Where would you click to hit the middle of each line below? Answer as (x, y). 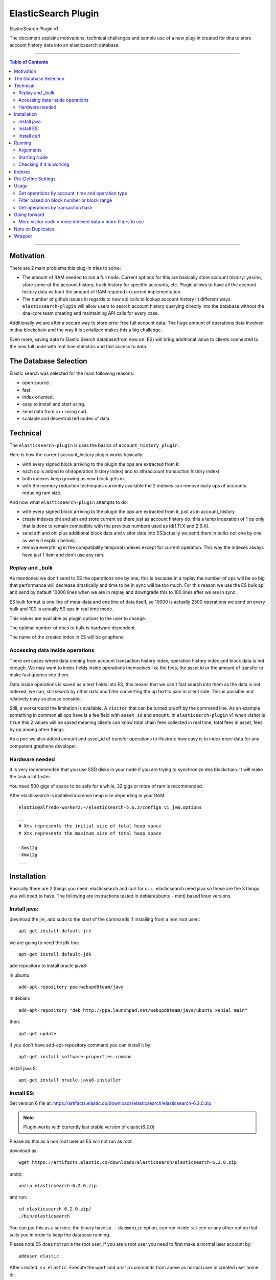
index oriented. (38, 397)
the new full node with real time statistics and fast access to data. (78, 346)
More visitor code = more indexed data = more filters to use (81, 222)
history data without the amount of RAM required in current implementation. (102, 292)
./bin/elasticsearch (44, 1216)
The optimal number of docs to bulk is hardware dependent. (73, 628)
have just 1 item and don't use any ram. (63, 554)
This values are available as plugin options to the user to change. (78, 618)
